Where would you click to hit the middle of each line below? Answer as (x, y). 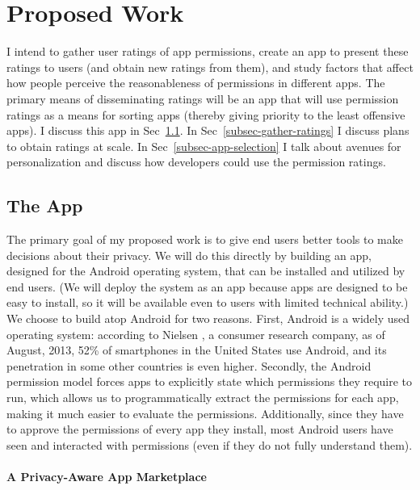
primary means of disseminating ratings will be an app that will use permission (203, 98)
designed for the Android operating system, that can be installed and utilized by (206, 271)
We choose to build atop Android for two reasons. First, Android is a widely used (208, 318)
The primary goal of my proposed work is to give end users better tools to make (205, 239)
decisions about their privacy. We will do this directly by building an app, (189, 255)
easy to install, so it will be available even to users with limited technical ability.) (208, 302)
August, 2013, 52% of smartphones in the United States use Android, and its (197, 350)
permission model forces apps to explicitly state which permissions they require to (210, 381)
